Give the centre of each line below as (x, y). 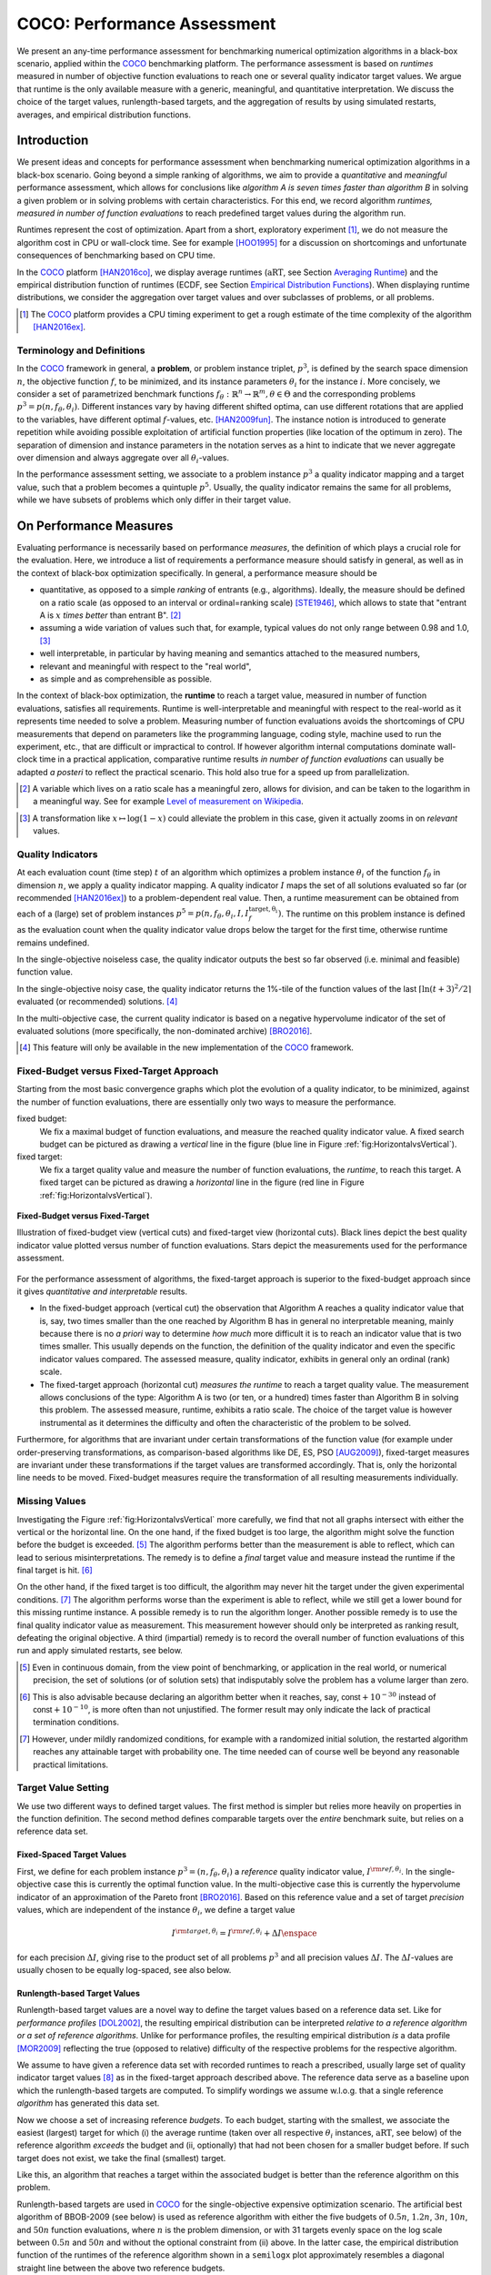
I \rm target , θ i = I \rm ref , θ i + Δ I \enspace (244, 1932)
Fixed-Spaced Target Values (72, 1855)
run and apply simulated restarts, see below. (100, 1651)
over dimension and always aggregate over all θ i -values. (123, 458)
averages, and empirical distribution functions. (104, 115)
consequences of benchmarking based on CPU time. (116, 256)
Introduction (53, 141)
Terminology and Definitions (81, 350)
